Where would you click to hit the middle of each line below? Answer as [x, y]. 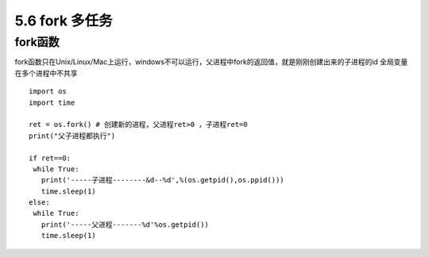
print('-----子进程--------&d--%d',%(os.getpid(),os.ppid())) [163, 180]
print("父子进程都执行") [72, 136]
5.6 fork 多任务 [64, 21]
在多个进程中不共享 [46, 73]
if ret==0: [50, 158]
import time [52, 102]
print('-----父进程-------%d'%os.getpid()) [125, 224]
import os [48, 92]
